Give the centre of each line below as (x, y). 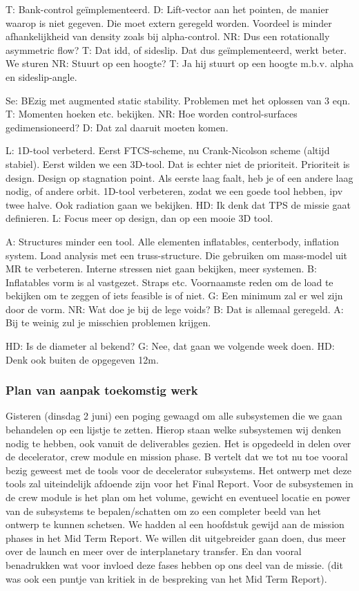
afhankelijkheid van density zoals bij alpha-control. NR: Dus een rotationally (168, 36)
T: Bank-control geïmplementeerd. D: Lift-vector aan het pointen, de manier (167, 9)
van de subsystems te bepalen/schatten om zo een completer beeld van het (163, 510)
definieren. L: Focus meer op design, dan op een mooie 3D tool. (139, 218)
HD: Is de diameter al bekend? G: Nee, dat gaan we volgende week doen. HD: (170, 346)
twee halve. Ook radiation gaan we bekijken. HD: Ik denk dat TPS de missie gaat (178, 204)
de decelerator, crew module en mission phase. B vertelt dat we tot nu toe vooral (177, 457)
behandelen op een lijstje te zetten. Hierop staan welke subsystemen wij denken (174, 430)
